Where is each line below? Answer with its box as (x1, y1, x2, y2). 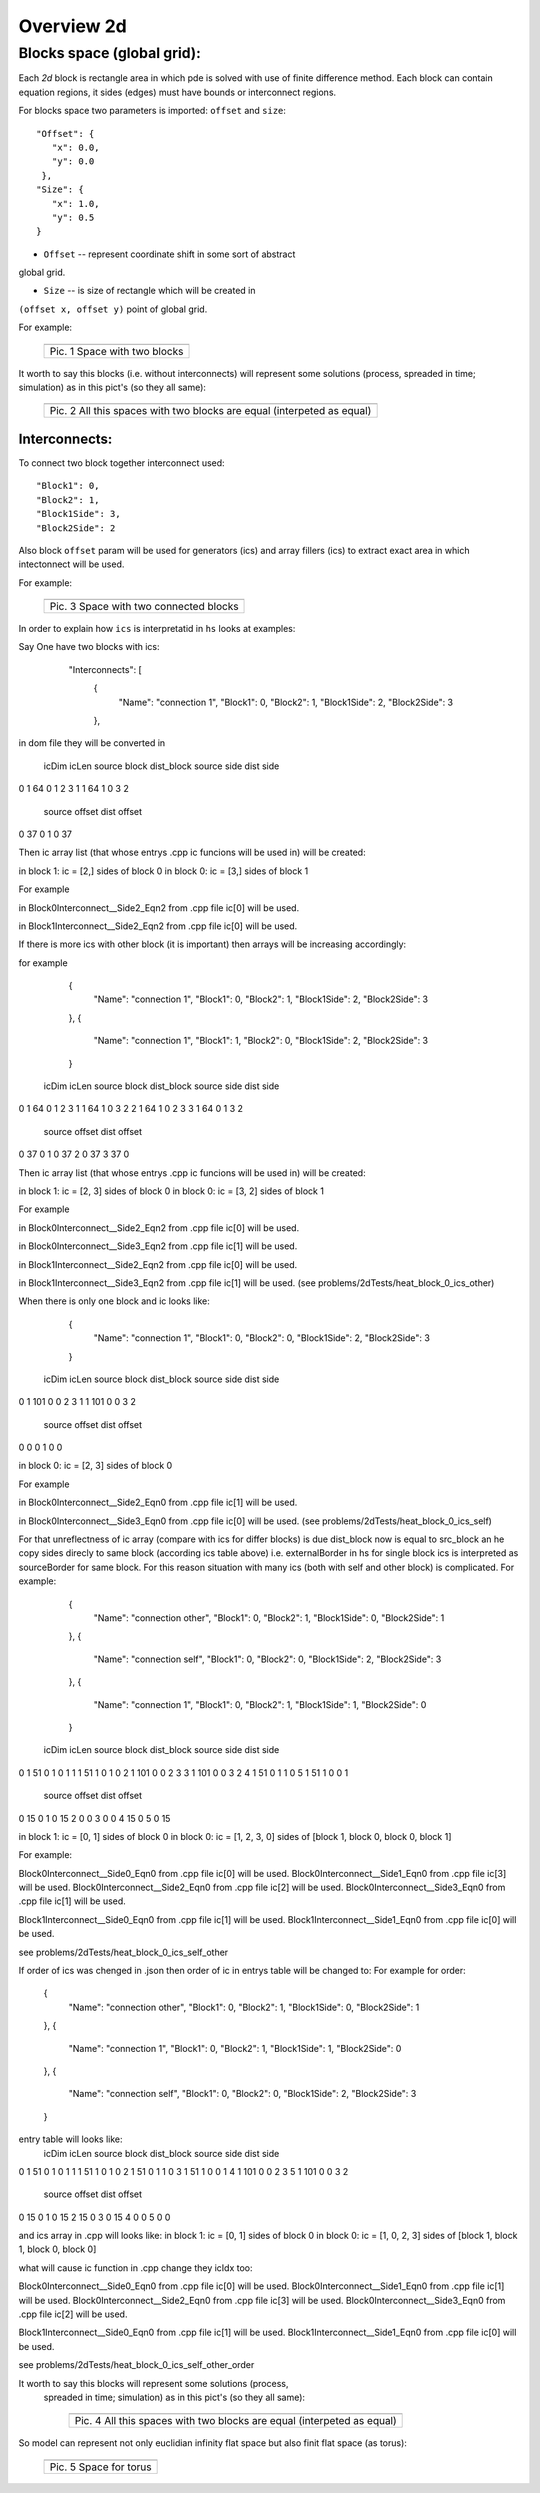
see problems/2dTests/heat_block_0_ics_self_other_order (18, 2359, 255, 2371)
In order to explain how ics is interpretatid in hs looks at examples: (18, 623, 296, 635)
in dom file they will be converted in (18, 737, 166, 749)
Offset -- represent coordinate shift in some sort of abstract (43, 248, 296, 260)
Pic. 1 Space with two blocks (49, 344, 184, 358)
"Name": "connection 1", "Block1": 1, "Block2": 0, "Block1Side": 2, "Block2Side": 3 (93, 1035, 429, 1047)
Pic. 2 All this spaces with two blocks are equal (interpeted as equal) (49, 404, 372, 418)
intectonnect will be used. (18, 558, 125, 570)
